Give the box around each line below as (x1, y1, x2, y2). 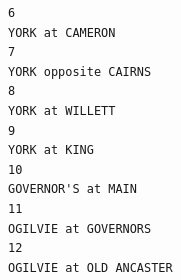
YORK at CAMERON (8, 25, 116, 40)
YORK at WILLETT (8, 103, 116, 118)
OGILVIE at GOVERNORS (8, 221, 152, 236)
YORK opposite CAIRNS (8, 64, 152, 79)
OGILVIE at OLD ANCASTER (8, 260, 173, 275)
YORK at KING (8, 143, 94, 158)
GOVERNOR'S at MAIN (8, 182, 137, 197)
